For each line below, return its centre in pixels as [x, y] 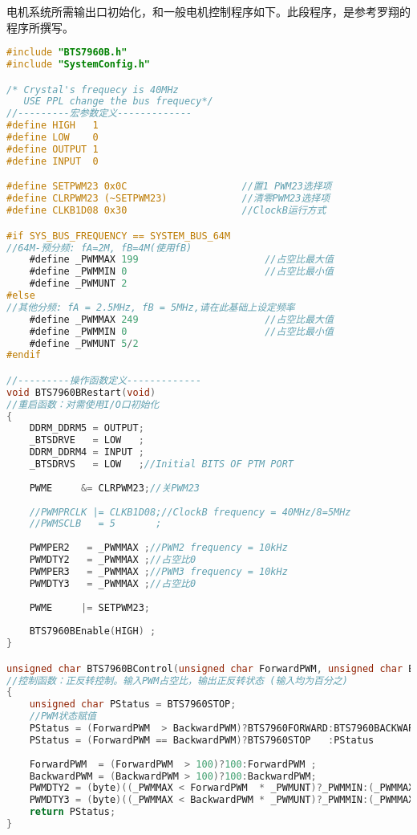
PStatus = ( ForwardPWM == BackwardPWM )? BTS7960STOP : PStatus [202, 740]
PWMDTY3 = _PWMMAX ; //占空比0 [113, 583]
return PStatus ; [73, 812]
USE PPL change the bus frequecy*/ [118, 102]
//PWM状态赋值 [63, 717]
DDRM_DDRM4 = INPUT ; [87, 452]
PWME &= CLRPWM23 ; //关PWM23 [115, 488]
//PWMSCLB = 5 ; [95, 524]
